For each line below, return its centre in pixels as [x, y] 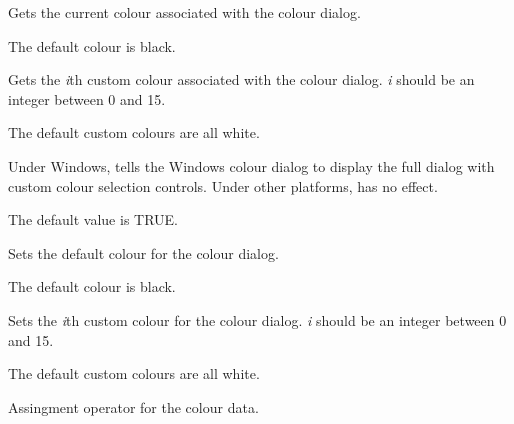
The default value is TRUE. [93, 219]
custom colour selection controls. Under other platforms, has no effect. [223, 185]
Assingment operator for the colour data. [133, 406]
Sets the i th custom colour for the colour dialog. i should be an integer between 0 [257, 319]
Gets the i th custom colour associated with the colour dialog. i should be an [241, 79]
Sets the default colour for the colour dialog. [143, 252]
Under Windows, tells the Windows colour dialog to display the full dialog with [251, 165]
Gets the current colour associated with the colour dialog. [184, 12]
